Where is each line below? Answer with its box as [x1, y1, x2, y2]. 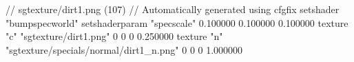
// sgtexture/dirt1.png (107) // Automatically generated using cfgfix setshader [6, 2, 340, 16]
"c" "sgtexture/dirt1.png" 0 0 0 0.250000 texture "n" [6, 29, 223, 43]
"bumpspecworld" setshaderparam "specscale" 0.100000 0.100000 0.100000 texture [6, 15, 348, 30]
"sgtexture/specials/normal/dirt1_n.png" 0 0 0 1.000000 [6, 42, 243, 56]
